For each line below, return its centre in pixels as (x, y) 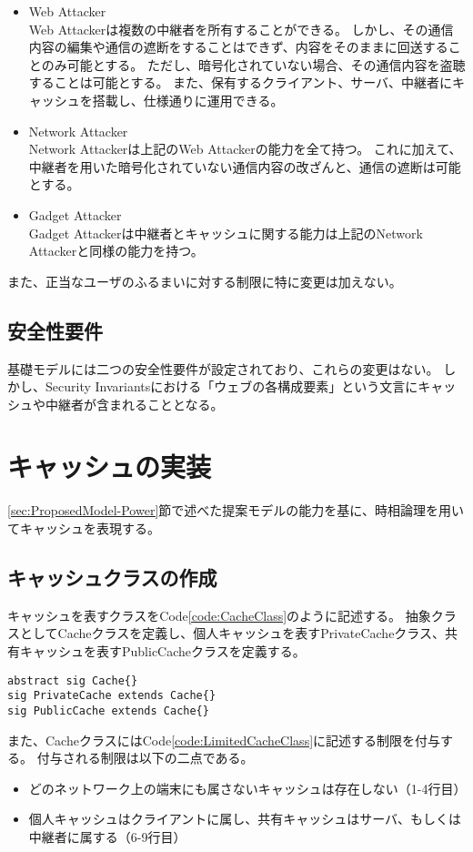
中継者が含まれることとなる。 (134, 404)
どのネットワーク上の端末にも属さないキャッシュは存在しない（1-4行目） (247, 788)
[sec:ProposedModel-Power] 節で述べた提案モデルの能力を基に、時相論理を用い (236, 510)
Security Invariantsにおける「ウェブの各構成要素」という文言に (231, 386)
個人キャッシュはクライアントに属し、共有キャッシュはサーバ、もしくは (245, 819)
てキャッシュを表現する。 (84, 528)
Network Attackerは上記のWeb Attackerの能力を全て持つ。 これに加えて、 (245, 149)
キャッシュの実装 (110, 467)
